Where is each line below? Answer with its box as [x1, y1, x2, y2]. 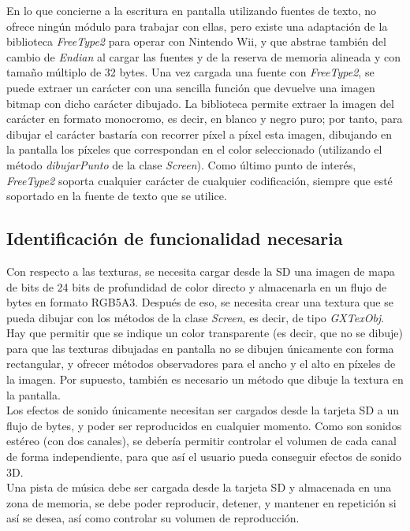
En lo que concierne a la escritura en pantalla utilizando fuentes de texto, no [6, 2, 377, 18]
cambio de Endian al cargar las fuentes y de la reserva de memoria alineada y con [6, 48, 401, 65]
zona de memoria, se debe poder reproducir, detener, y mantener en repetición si [6, 494, 397, 511]
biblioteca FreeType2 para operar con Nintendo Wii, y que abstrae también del [6, 33, 386, 50]
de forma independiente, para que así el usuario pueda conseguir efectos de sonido [6, 448, 402, 465]
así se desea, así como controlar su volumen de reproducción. [6, 510, 300, 526]
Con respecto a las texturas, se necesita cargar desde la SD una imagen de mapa [6, 262, 395, 279]
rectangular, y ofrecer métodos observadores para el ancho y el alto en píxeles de [6, 355, 396, 372]
